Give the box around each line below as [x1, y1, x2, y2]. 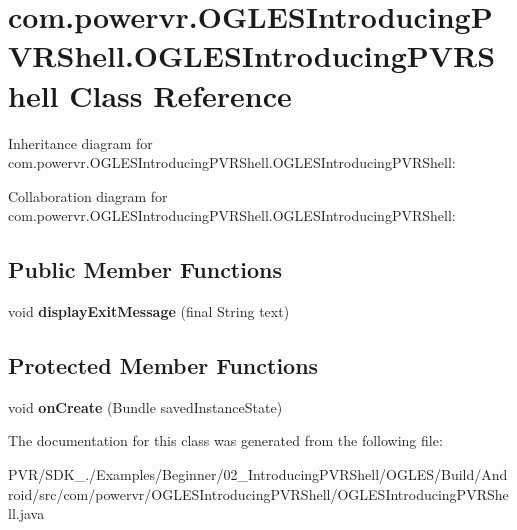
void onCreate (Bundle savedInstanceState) [8, 396, 283, 417]
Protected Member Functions [8, 350, 319, 381]
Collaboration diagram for [8, 185, 168, 206]
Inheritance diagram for [8, 132, 153, 153]
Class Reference [69, 74, 292, 115]
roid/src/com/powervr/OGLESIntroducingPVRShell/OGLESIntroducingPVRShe [8, 483, 509, 504]
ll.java [8, 503, 45, 524]
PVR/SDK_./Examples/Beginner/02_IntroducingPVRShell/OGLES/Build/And [8, 464, 508, 485]
